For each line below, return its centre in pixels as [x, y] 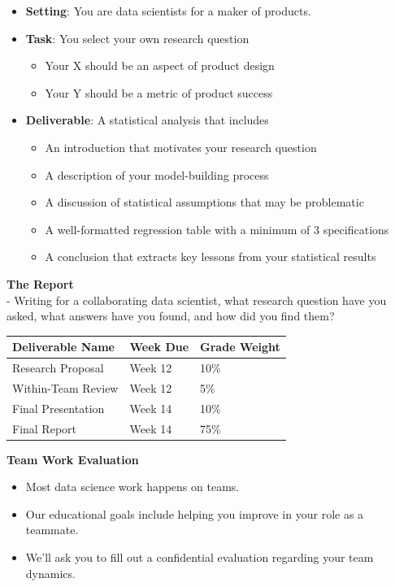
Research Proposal [58, 368]
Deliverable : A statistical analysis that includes [147, 120]
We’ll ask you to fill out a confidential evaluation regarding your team [200, 557]
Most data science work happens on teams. [132, 487]
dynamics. [50, 573]
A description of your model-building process [157, 174]
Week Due [159, 347]
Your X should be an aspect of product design [160, 65]
